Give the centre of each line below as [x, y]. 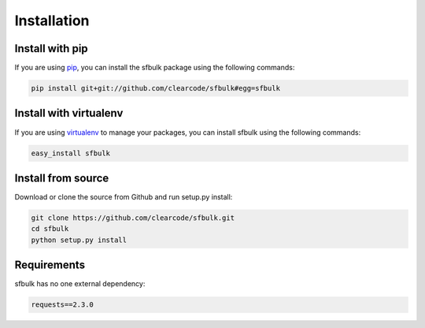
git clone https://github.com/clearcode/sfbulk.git [133, 218]
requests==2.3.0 [63, 305]
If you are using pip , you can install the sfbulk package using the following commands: [155, 68]
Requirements [50, 265]
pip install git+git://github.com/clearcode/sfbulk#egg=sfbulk [156, 88]
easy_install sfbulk [70, 153]
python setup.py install [79, 240]
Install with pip [51, 48]
